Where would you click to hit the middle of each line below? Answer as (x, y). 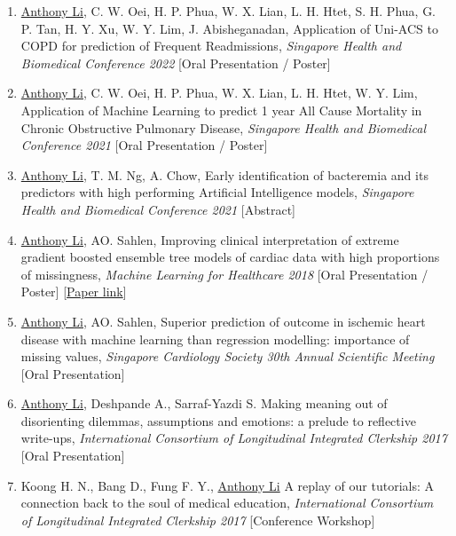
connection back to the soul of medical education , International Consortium (227, 503)
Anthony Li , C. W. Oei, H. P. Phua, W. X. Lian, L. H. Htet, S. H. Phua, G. (228, 11)
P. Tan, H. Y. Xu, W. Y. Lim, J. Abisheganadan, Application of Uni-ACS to (229, 28)
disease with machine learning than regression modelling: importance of (215, 339)
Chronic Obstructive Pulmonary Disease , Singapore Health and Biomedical (224, 127)
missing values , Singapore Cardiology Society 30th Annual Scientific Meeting (228, 356)
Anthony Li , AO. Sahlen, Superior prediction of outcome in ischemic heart (223, 321)
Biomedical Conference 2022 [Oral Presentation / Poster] (176, 63)
